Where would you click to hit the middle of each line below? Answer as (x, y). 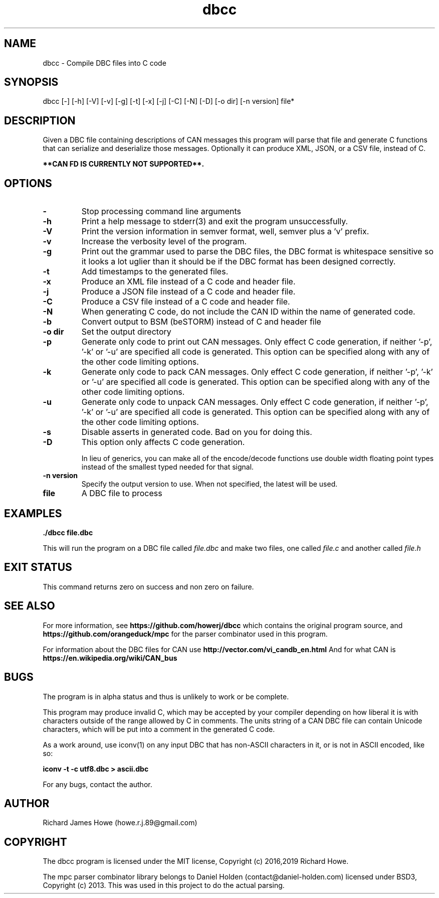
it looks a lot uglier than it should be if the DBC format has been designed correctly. (239, 262)
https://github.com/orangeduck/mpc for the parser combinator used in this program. (185, 634)
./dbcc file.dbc (68, 532)
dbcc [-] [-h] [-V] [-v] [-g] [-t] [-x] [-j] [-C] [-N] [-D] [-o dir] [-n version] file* (169, 101)
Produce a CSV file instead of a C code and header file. (186, 302)
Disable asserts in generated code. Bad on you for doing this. (197, 432)
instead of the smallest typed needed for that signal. (168, 467)
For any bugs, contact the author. (97, 784)
